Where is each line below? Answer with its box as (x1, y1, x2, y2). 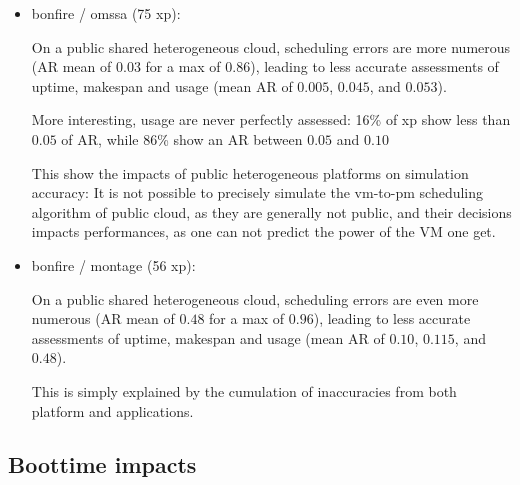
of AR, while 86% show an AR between (61, 128, 303, 149)
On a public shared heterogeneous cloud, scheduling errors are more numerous (31, 36, 511, 57)
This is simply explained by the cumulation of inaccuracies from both (31, 380, 457, 401)
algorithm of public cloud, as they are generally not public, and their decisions (31, 201, 512, 222)
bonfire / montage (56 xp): (31, 254, 196, 275)
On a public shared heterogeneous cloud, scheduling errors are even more (31, 288, 479, 309)
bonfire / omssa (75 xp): (31, 3, 181, 23)
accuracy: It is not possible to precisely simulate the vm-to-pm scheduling (31, 182, 484, 203)
